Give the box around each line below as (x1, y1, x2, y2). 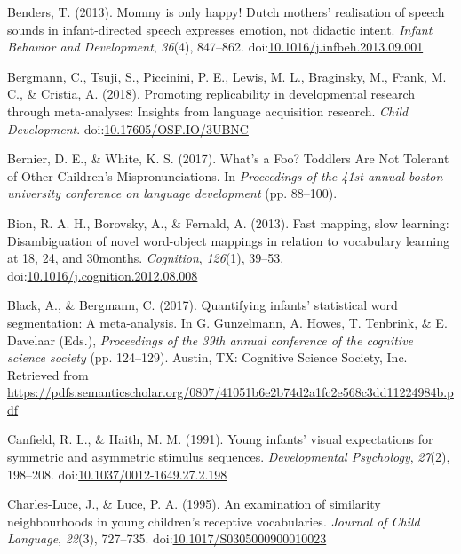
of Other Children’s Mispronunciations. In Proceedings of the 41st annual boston (7, 166, 443, 185)
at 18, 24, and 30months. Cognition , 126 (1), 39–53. (7, 249, 284, 267)
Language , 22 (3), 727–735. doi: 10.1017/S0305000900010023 (7, 529, 327, 548)
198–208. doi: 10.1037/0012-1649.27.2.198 (7, 464, 227, 483)
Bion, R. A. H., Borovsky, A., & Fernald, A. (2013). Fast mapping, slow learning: (7, 213, 449, 232)
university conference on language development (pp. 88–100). (7, 184, 338, 202)
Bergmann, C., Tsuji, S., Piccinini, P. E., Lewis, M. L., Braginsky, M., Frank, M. (7, 67, 447, 85)
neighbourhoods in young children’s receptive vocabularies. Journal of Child (7, 511, 420, 530)
